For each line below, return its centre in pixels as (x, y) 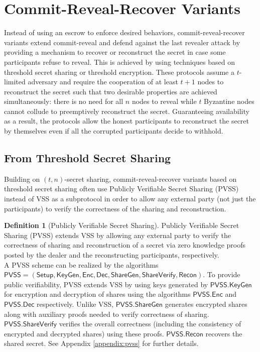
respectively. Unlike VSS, (75, 304)
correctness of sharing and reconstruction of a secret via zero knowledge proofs (125, 245)
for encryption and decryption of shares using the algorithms (97, 294)
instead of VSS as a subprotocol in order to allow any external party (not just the (130, 199)
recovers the (224, 333)
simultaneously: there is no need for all (64, 101)
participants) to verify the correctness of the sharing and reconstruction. (115, 208)
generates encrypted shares (206, 304)
